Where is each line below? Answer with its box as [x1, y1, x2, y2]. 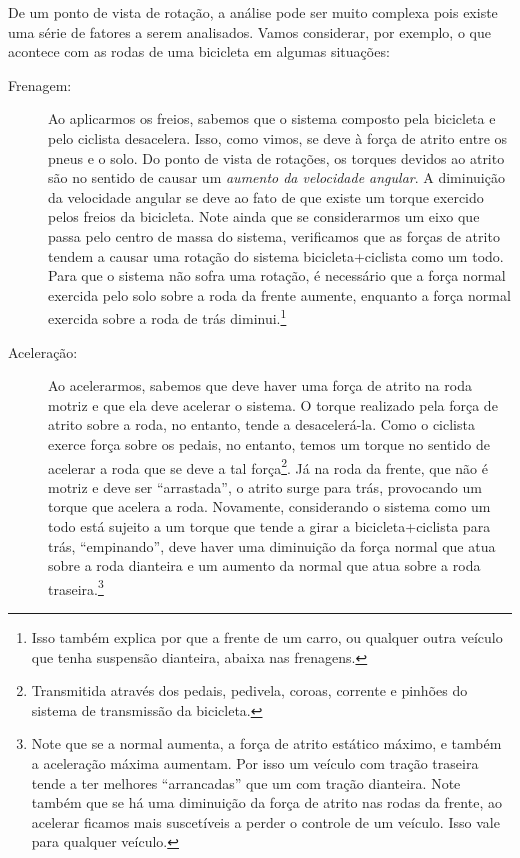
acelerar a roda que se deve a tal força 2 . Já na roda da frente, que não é [48, 454, 488, 478]
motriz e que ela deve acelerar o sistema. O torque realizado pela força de [48, 394, 498, 415]
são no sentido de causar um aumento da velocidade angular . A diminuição [48, 167, 505, 188]
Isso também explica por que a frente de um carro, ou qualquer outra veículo [31, 627, 503, 647]
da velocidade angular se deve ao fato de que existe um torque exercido [48, 186, 484, 207]
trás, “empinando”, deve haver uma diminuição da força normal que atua [48, 535, 496, 556]
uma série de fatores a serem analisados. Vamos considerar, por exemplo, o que [8, 21, 491, 42]
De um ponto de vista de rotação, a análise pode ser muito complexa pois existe [8, 2, 498, 22]
